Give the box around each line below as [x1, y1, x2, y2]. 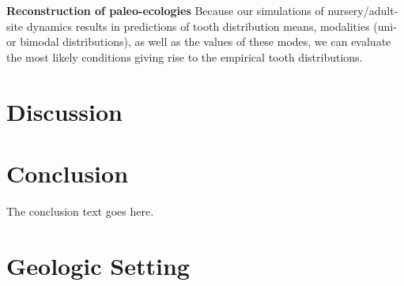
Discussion [6, 95, 123, 127]
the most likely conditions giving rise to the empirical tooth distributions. [6, 48, 363, 65]
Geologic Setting [6, 249, 190, 281]
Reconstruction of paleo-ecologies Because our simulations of [6, 2, 324, 18]
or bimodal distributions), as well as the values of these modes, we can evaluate [6, 33, 391, 50]
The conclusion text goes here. [6, 202, 154, 219]
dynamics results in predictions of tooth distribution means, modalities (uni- [26, 17, 397, 34]
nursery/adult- [327, 2, 398, 18]
